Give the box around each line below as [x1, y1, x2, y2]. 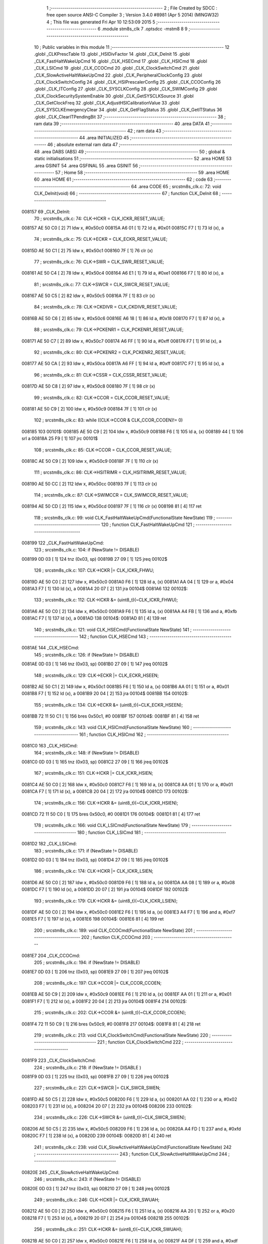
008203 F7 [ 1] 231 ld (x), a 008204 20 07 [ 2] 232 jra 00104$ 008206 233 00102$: [21, 1103, 193, 1109]
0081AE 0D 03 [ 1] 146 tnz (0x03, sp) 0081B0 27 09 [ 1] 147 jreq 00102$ [21, 661, 168, 667]
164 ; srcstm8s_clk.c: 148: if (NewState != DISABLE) [34, 749, 139, 756]
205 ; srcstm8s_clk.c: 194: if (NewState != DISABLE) [34, 959, 140, 965]
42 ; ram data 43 [127, 127, 161, 134]
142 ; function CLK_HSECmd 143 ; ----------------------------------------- [79, 633, 232, 639]
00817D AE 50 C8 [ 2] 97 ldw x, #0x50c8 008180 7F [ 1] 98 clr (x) [21, 383, 155, 389]
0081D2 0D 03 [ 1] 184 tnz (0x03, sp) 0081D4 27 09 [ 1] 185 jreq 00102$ [21, 856, 169, 863]
